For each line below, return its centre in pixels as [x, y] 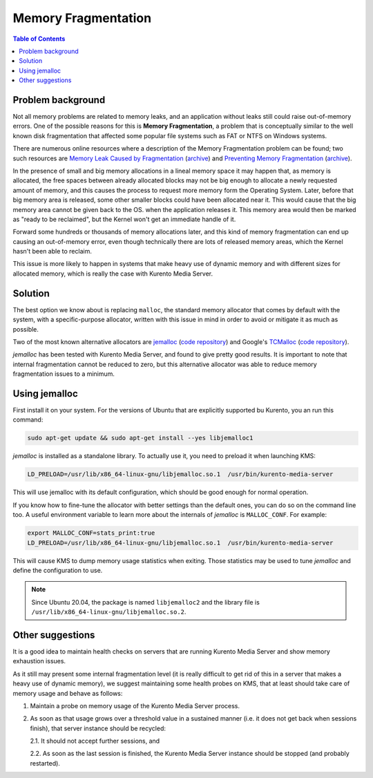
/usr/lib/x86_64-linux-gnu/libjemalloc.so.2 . [109, 612]
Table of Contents [39, 39]
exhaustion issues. [39, 661]
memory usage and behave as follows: [68, 693]
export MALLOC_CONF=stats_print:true [91, 533]
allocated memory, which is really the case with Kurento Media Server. [113, 274]
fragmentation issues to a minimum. [64, 374]
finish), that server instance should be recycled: [98, 728]
